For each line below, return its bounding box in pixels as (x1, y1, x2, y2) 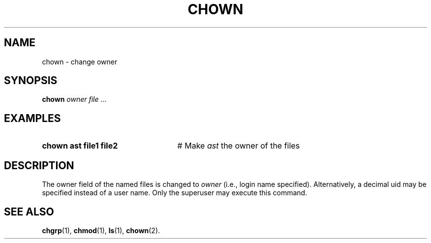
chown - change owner (42, 57, 118, 66)
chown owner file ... (42, 95, 107, 104)
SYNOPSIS (4, 74, 58, 87)
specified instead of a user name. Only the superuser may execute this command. (42, 188, 308, 197)
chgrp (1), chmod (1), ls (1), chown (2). (42, 226, 160, 235)
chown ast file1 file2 (42, 141, 118, 151)
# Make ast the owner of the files (177, 141, 300, 151)
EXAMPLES (4, 112, 61, 124)
